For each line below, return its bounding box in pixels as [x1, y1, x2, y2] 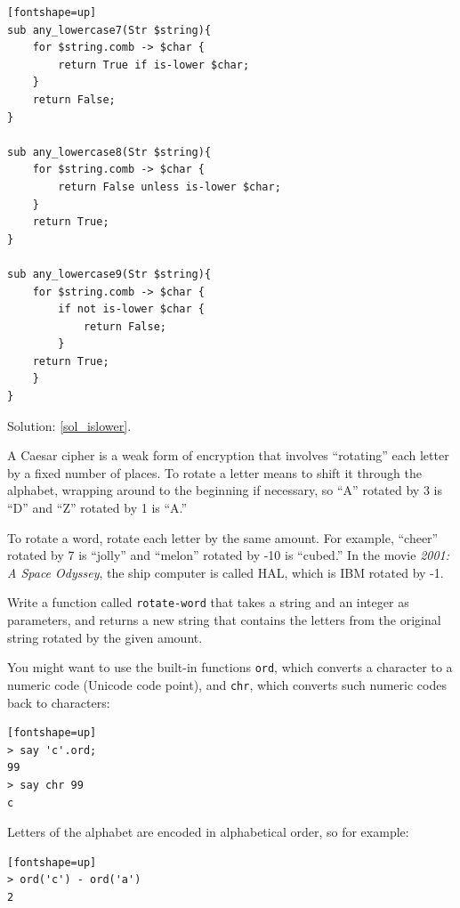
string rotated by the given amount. [7, 628, 203, 646]
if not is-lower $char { [58, 303, 205, 316]
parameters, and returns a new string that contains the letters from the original [7, 611, 441, 629]
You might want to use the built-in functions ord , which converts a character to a [7, 658, 453, 677]
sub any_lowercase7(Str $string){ [7, 23, 212, 36]
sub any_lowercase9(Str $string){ [7, 267, 212, 280]
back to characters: [7, 693, 110, 711]
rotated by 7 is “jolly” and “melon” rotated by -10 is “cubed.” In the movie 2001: [7, 546, 450, 564]
